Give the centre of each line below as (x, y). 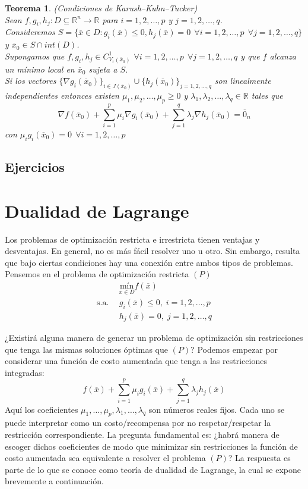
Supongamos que (35, 56)
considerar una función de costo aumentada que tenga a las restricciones (136, 361)
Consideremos (30, 32)
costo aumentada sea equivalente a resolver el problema (105, 458)
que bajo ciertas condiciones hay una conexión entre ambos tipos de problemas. (149, 262)
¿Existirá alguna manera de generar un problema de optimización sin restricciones (154, 338)
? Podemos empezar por (234, 349)
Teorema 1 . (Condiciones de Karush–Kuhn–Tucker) (101, 8)
